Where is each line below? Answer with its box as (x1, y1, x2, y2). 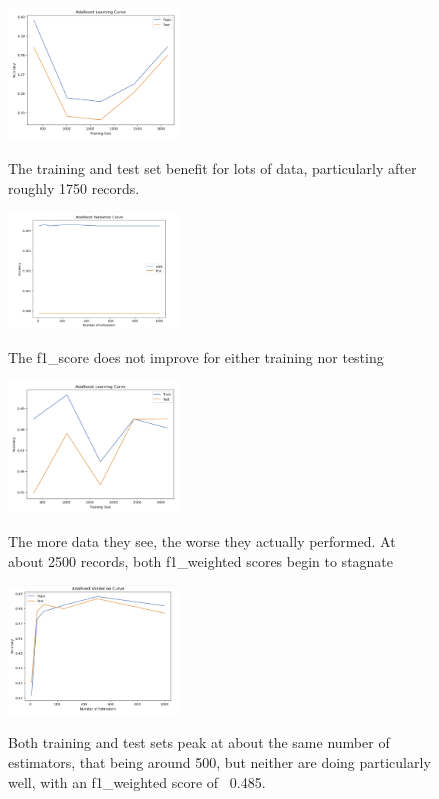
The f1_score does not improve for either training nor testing (8, 347, 384, 368)
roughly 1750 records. (8, 178, 140, 199)
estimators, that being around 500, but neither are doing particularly (8, 752, 431, 773)
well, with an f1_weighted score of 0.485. (8, 771, 266, 792)
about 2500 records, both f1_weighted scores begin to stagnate (8, 550, 394, 571)
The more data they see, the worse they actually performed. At (8, 530, 396, 551)
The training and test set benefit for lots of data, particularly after (8, 158, 417, 179)
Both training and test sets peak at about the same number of (8, 732, 390, 753)
